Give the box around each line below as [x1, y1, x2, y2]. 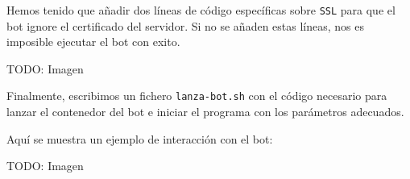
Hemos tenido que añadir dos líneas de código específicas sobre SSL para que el [6, 2, 396, 18]
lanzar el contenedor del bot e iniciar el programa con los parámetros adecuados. [6, 103, 404, 120]
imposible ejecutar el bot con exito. [6, 33, 180, 50]
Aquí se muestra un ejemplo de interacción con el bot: [6, 130, 273, 147]
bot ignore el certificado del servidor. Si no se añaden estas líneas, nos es [6, 17, 364, 34]
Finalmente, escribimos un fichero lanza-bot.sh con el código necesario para [6, 87, 387, 104]
